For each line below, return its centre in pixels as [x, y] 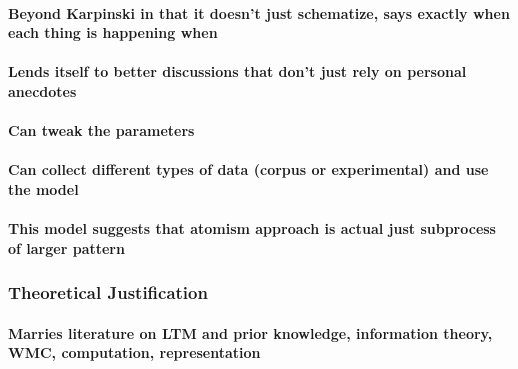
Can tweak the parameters [101, 130]
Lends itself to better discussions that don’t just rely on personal [237, 71]
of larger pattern [66, 247]
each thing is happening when [113, 32]
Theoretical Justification [108, 292]
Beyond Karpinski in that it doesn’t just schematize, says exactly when [259, 12]
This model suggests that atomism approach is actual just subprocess [252, 228]
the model [43, 188]
